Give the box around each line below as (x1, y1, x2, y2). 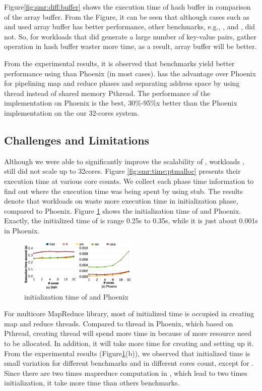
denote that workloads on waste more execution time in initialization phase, (4, 196, 238, 206)
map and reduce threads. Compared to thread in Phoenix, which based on (4, 318, 233, 328)
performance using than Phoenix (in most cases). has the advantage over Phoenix (4, 68, 256, 78)
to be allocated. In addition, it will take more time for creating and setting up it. (4, 337, 254, 348)
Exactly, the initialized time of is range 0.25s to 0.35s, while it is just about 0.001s (4, 215, 258, 226)
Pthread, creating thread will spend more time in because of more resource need (4, 328, 252, 338)
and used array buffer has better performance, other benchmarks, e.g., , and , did (4, 21, 255, 32)
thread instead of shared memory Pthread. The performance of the (4, 87, 211, 98)
